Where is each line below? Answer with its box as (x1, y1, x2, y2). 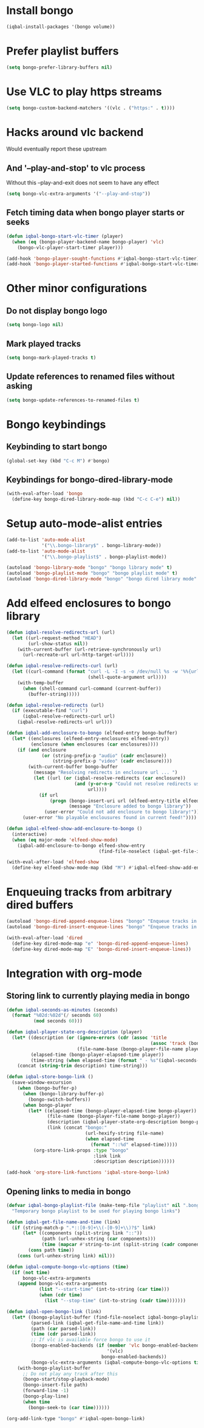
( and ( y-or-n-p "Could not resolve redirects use (73, 781, 202, 787)
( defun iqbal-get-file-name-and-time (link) (6, 1219, 121, 1225)
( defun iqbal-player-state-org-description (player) (6, 1029, 143, 1035)
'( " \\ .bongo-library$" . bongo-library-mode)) (41, 542, 162, 548)
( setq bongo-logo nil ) (6, 322, 64, 328)
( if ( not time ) (12, 1270, 50, 1276)
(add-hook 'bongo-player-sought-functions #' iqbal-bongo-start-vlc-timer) (6, 256, 200, 262)
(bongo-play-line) (22, 1393, 69, 1399)
